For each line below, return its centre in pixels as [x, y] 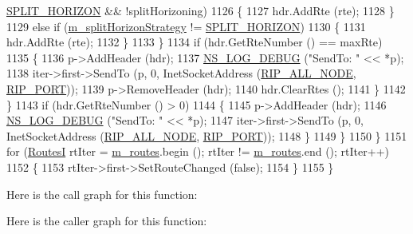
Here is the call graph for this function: [102, 194]
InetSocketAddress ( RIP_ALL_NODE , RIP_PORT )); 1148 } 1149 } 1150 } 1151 [207, 135]
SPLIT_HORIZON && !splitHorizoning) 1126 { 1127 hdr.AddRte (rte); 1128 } [201, 10]
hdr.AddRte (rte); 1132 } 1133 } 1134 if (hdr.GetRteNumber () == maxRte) [195, 42]
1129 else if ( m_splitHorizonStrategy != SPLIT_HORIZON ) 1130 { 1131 [186, 26]
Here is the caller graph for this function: [107, 221]
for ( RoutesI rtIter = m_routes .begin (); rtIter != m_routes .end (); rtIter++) [198, 151]
